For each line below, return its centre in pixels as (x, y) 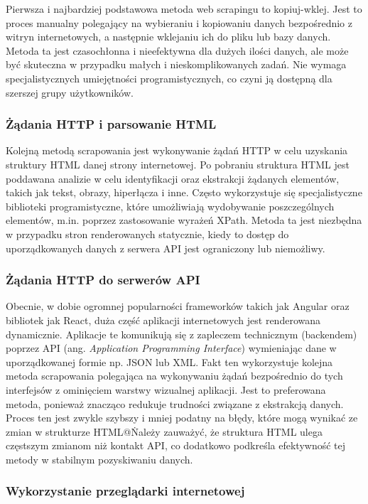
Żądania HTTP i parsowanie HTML (111, 124)
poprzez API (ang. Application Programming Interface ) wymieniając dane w (171, 348)
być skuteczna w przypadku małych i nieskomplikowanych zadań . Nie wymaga (176, 64)
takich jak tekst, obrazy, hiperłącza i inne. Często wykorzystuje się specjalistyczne (184, 192)
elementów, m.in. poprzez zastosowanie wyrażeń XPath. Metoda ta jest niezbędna (184, 220)
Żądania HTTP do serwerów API (103, 280)
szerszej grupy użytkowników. (70, 92)
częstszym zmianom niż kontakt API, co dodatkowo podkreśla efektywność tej (176, 445)
